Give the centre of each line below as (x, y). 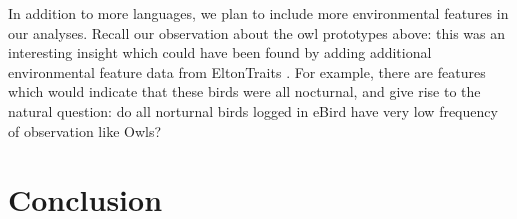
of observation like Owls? (85, 130)
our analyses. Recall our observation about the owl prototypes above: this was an (257, 32)
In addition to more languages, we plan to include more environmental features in (258, 13)
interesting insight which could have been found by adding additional (220, 52)
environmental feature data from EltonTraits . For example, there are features (247, 71)
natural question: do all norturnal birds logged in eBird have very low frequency (253, 110)
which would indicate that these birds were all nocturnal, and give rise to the (244, 91)
